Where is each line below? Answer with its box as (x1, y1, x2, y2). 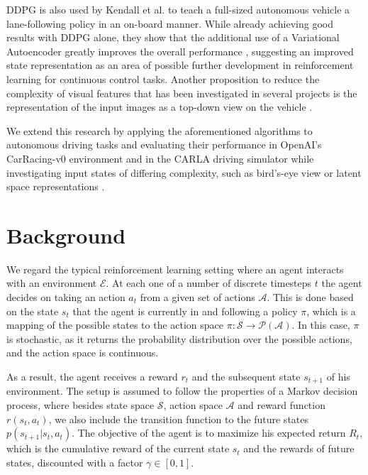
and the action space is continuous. (6, 345, 159, 360)
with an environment (6, 275, 97, 290)
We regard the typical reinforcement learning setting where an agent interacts (6, 261, 344, 276)
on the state (6, 303, 59, 318)
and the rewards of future (243, 441, 355, 456)
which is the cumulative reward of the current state (6, 441, 230, 456)
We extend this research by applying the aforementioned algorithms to (6, 123, 313, 138)
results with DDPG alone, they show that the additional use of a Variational (6, 30, 340, 45)
